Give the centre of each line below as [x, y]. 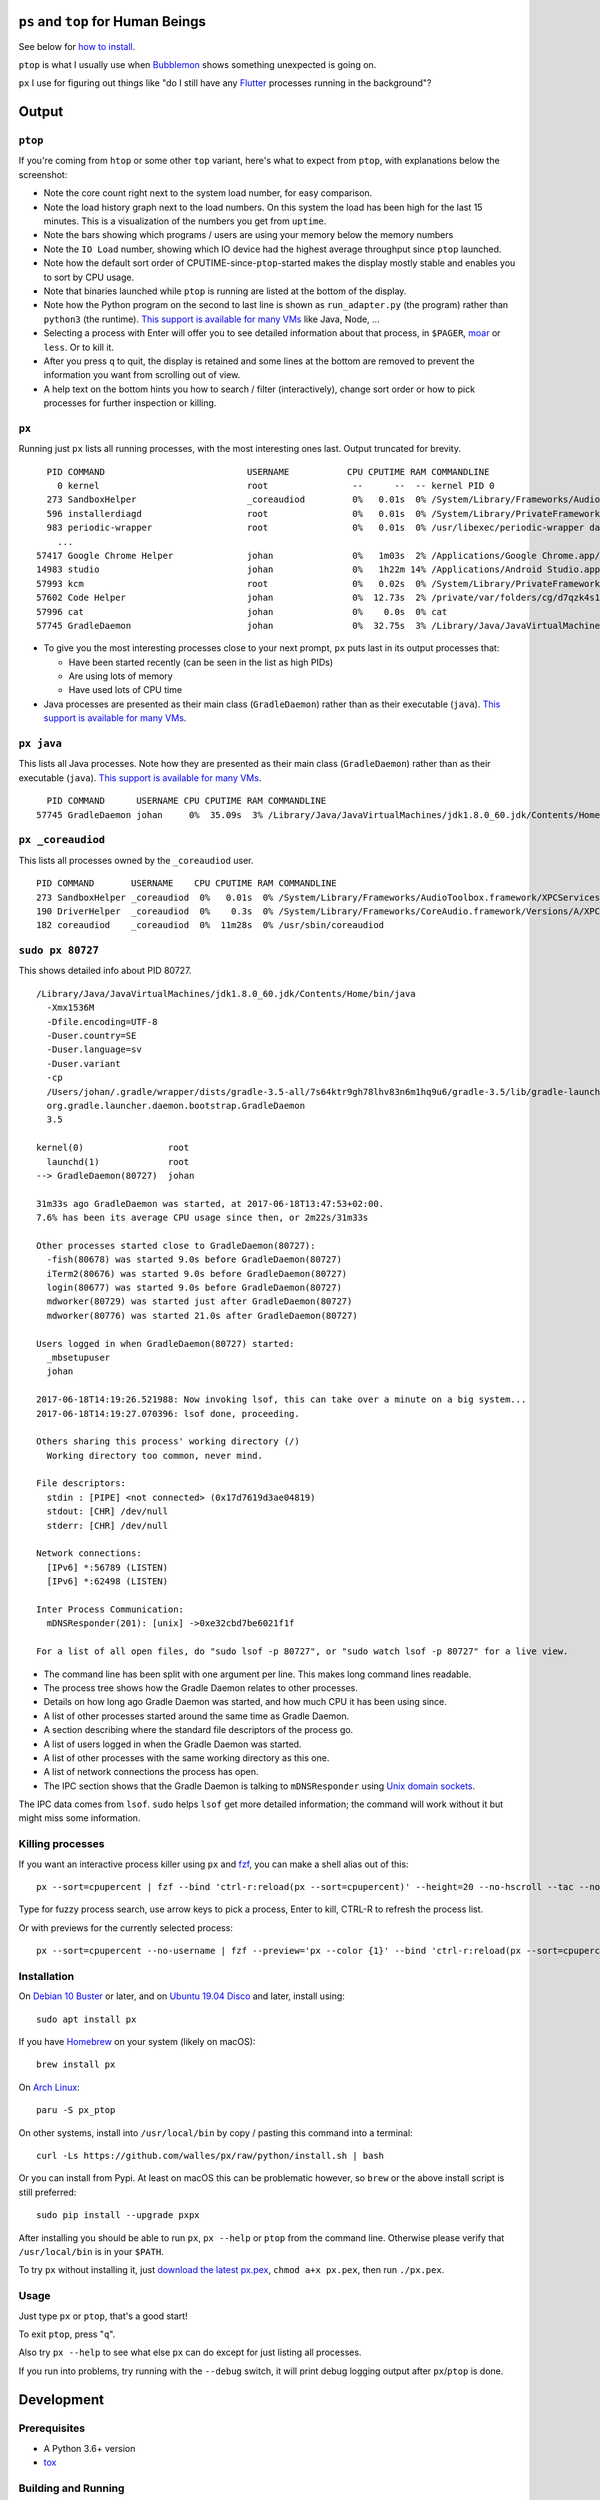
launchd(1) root [118, 1161]
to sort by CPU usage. [89, 277]
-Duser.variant [83, 1063]
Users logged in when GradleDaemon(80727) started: [165, 1343]
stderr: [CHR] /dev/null [107, 1525]
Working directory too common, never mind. [155, 1455]
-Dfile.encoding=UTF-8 [102, 1021]
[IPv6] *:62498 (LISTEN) [107, 1581]
